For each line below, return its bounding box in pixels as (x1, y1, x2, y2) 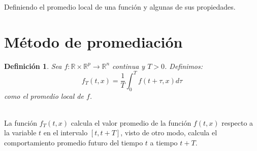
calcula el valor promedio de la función (71, 117, 191, 128)
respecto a (221, 117, 253, 128)
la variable (4, 127, 37, 138)
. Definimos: (165, 60, 203, 71)
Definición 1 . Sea (4, 60, 62, 71)
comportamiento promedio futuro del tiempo (4, 137, 143, 147)
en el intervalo (43, 127, 88, 138)
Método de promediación (4, 31, 183, 52)
